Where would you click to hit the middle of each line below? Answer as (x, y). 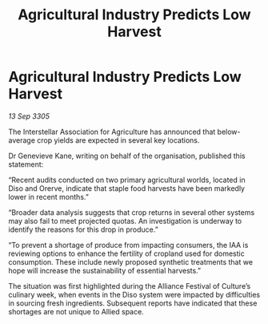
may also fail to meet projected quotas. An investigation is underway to (125, 221)
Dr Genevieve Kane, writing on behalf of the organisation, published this (127, 156)
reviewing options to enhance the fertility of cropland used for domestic (127, 253)
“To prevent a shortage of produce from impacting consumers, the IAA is (128, 245)
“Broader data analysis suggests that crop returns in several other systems (132, 212)
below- (229, 132)
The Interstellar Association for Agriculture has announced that (112, 132)
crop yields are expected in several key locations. (118, 140)
